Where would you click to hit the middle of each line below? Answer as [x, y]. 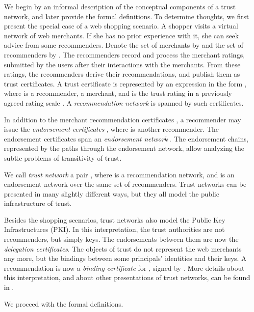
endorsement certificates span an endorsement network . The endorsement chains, [126, 138]
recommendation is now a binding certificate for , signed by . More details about [124, 268]
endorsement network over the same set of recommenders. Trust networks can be [125, 184]
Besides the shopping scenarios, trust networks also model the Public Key [115, 219]
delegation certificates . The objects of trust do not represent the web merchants [123, 248]
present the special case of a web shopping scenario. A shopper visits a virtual [121, 26]
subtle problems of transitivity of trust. [63, 157]
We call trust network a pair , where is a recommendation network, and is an [119, 174]
